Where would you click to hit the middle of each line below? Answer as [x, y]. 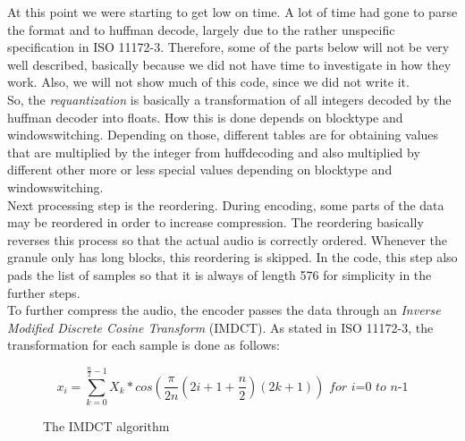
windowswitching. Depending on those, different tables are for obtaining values [223, 135]
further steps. [44, 292]
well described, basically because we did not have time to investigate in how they [229, 64]
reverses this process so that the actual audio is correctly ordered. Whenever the [227, 239]
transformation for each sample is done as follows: [144, 345]
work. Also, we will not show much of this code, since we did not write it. [208, 82]
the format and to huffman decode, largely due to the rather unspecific [201, 29]
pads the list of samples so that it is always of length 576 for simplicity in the [220, 274]
